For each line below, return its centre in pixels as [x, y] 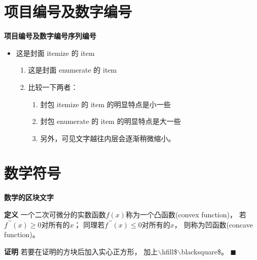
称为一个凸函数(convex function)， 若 [186, 214]
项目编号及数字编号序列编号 [50, 36]
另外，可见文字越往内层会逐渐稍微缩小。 [108, 138]
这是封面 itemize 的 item [55, 53]
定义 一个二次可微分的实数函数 [55, 214]
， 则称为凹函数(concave [213, 224]
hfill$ [170, 251]
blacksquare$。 [205, 251]
